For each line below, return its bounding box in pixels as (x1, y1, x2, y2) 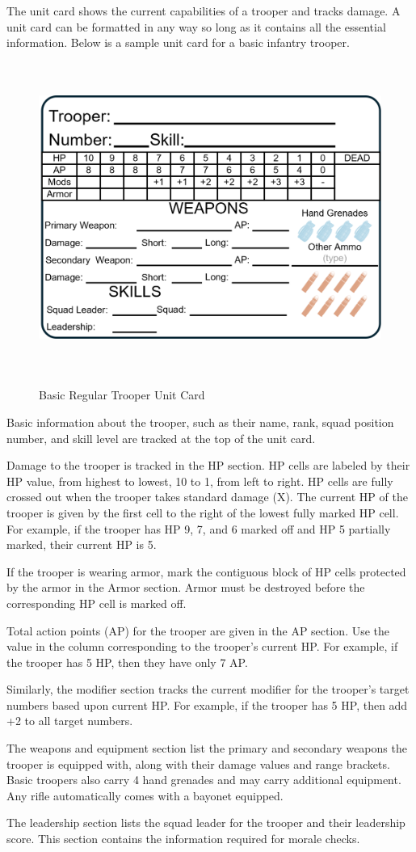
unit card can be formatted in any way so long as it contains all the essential (6, 18, 386, 35)
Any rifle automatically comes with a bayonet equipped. (6, 787, 284, 803)
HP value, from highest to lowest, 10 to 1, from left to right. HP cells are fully (6, 472, 393, 489)
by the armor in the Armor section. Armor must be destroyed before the (6, 579, 365, 596)
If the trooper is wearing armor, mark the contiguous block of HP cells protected (6, 563, 406, 580)
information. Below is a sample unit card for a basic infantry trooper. (6, 34, 350, 51)
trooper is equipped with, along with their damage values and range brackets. (6, 755, 390, 772)
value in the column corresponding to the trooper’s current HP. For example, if (6, 638, 398, 655)
